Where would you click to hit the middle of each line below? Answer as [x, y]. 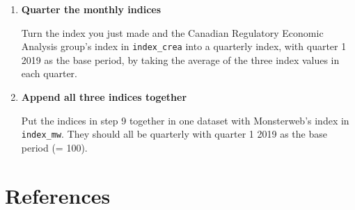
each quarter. [49, 73]
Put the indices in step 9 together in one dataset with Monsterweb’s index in [185, 120]
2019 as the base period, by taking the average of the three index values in [180, 59]
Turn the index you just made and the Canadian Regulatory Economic [172, 32]
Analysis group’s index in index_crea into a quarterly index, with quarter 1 [184, 46]
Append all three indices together [104, 97]
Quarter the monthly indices [91, 9]
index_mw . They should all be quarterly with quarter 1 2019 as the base [174, 134]
